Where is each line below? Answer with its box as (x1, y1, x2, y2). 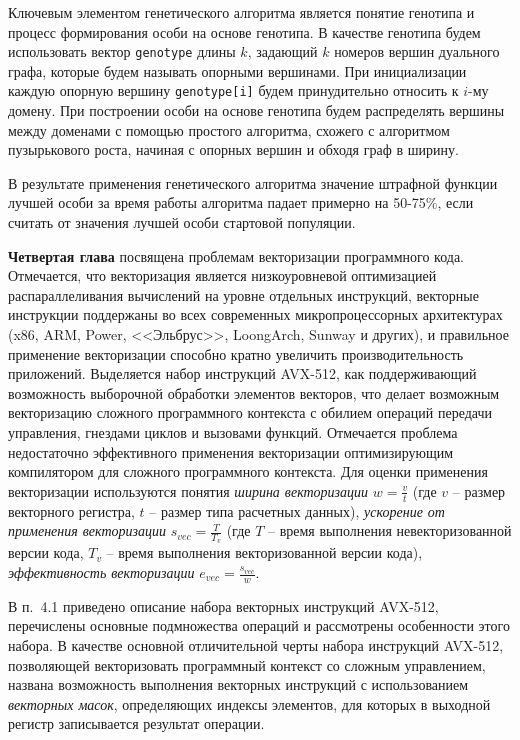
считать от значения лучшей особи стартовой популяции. (8, 212, 356, 233)
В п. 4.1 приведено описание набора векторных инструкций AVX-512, (8, 595, 439, 616)
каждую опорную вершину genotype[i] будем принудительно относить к (8, 80, 459, 101)
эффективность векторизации (8, 562, 195, 583)
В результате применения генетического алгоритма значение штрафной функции (8, 172, 498, 193)
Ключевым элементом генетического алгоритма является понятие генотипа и (8, 2, 475, 22)
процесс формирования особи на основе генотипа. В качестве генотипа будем (8, 21, 481, 42)
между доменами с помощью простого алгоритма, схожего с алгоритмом (8, 119, 450, 140)
